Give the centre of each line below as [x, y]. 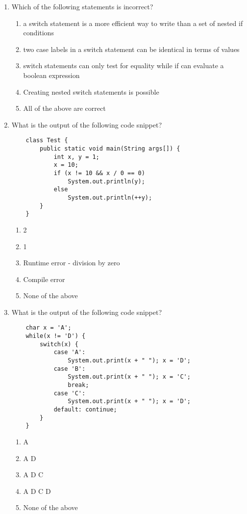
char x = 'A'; [49, 328]
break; [78, 385]
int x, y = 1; [76, 157]
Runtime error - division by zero [72, 263]
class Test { [47, 141]
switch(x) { [59, 344]
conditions [38, 33]
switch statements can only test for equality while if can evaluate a [123, 65]
